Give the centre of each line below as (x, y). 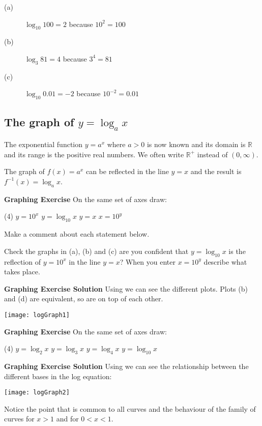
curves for (19, 419)
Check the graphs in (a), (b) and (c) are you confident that (96, 251)
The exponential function (43, 144)
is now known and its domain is (196, 144)
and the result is (216, 171)
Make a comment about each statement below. (77, 234)
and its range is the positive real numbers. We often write (94, 154)
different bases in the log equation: (58, 376)
